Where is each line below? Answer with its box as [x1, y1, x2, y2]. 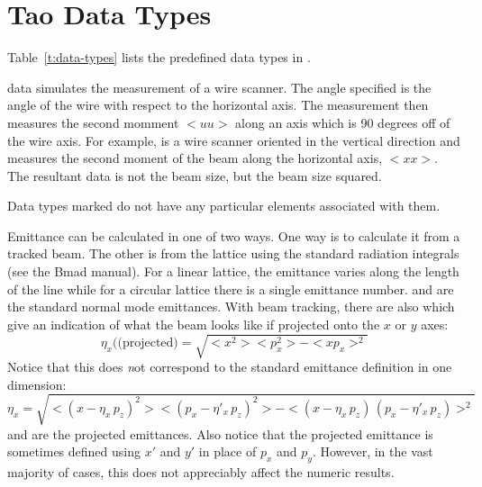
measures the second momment [7, 113, 179, 131]
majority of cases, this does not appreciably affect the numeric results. [7, 463, 395, 482]
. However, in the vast [312, 442, 433, 461]
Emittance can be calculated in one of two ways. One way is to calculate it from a [7, 226, 460, 245]
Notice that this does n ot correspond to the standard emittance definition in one [7, 356, 452, 375]
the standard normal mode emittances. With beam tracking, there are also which [7, 297, 455, 316]
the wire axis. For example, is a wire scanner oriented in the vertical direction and [7, 131, 460, 149]
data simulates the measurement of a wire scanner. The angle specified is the [7, 77, 432, 96]
